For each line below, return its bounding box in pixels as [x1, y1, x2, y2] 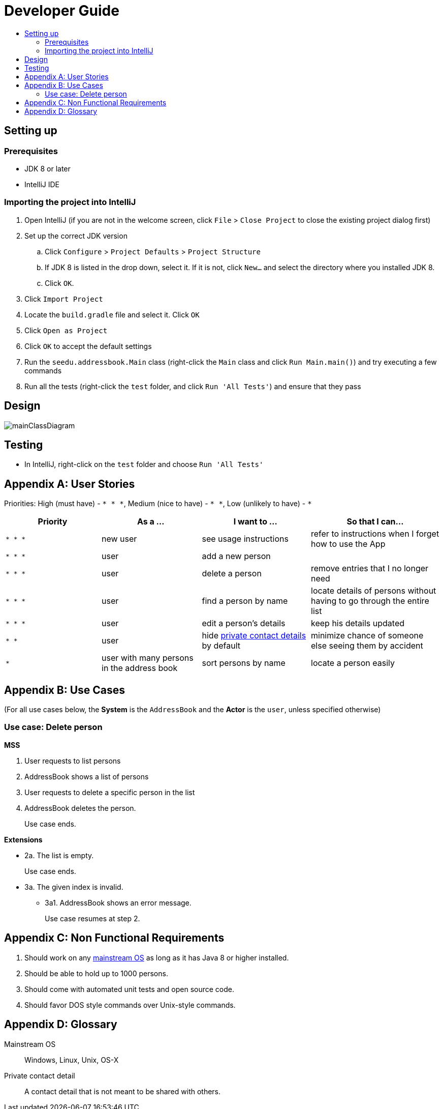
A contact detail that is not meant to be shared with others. [24, 1087, 221, 1096]
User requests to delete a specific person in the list [24, 787, 195, 797]
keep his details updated [311, 618, 405, 629]
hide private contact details [202, 630, 306, 641]
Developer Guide [4, 2, 119, 19]
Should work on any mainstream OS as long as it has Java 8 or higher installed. [24, 953, 289, 962]
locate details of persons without [311, 586, 436, 596]
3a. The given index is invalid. [24, 882, 123, 891]
